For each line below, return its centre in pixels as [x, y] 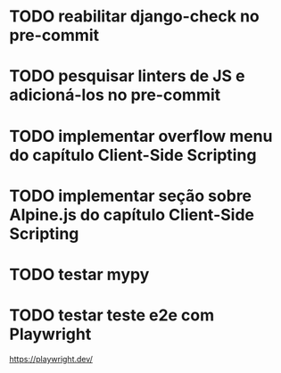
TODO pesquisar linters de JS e [127, 76]
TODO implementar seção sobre [131, 196]
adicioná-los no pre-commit [115, 95]
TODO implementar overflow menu [141, 136]
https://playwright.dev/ [51, 359]
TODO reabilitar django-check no [135, 17]
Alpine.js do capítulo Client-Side [132, 215]
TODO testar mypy [79, 274]
